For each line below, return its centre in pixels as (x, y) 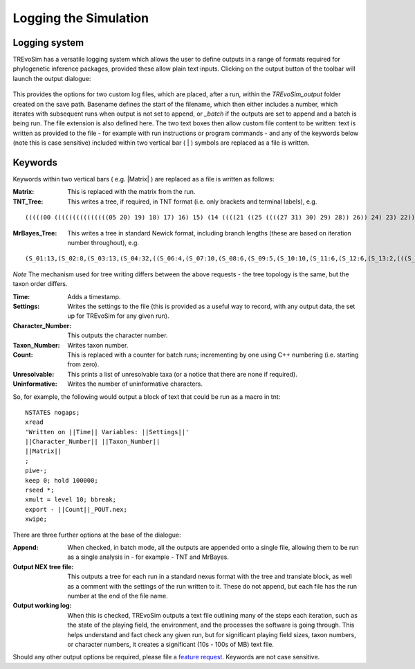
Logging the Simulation (81, 18)
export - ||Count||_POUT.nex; (76, 509)
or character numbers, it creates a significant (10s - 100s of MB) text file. (171, 644)
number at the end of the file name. (118, 596)
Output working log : (42, 605)
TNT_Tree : (28, 202)
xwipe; (36, 519)
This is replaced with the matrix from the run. (131, 192)
